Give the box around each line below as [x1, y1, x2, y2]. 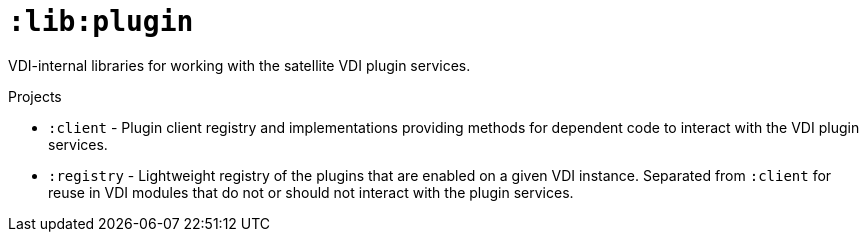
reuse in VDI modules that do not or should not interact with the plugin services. [48, 183, 574, 201]
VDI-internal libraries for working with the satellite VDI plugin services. [8, 56, 471, 74]
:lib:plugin [8, 5, 194, 38]
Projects [8, 87, 62, 105]
